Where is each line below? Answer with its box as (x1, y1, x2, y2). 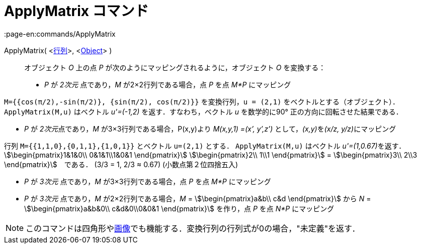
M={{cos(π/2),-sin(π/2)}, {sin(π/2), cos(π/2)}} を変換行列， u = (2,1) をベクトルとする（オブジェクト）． (4, 97, 400, 106)
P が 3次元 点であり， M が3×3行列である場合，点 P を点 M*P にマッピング (24, 177, 271, 186)
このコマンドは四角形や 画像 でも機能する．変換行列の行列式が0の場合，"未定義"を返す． (26, 223, 360, 233)
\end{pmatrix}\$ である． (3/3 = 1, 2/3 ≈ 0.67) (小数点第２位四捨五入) (4, 160, 238, 169)
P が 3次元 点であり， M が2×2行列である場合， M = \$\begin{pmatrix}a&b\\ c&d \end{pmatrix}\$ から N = (24, 194, 371, 203)
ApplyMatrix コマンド (4, 3, 149, 20)
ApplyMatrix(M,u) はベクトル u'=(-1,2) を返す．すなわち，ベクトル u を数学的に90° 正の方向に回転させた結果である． (4, 107, 403, 116)
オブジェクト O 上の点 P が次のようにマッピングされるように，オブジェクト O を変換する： (24, 63, 326, 72)
